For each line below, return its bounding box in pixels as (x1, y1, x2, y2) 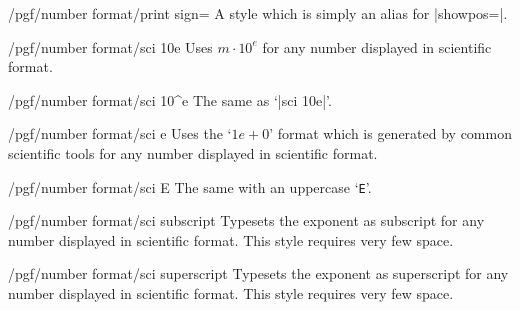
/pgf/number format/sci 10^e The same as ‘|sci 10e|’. (8, 89, 332, 110)
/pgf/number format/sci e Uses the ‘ (8, 123, 232, 144)
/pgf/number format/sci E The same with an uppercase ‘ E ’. (8, 176, 372, 197)
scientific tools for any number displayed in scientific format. (8, 142, 378, 163)
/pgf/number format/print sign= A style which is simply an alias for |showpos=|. (8, 3, 508, 23)
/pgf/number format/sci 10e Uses (8, 36, 213, 57)
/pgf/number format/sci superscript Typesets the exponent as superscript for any (8, 263, 509, 284)
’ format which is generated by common (269, 123, 512, 144)
